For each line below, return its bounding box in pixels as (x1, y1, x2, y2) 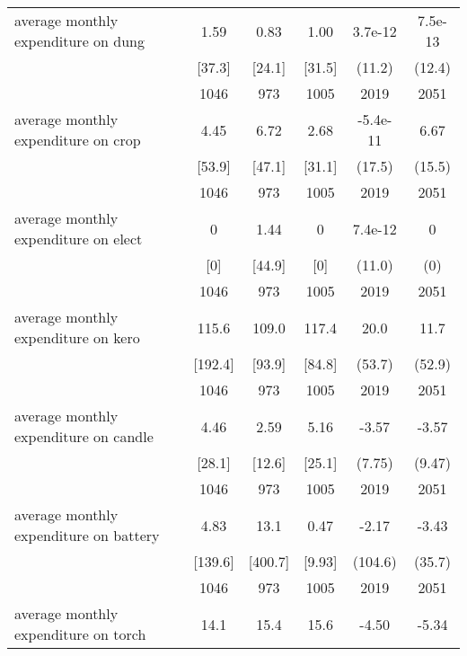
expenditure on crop (14, 129, 141, 150)
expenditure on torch (14, 624, 146, 644)
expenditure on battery (14, 525, 160, 545)
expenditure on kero (14, 327, 140, 348)
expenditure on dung (14, 31, 145, 51)
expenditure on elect (14, 228, 143, 249)
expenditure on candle (14, 426, 154, 447)
